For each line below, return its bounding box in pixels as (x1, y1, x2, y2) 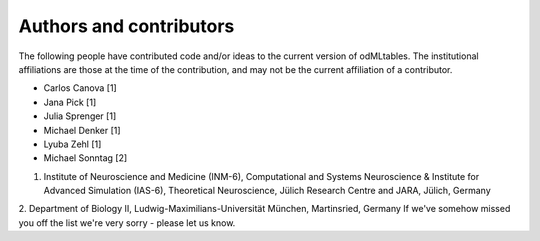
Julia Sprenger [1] (43, 110, 117, 122)
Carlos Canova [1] (43, 82, 117, 94)
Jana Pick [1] (43, 96, 97, 108)
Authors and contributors (18, 15, 235, 37)
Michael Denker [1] (43, 124, 121, 136)
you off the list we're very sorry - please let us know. (18, 216, 236, 229)
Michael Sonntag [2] (43, 152, 128, 164)
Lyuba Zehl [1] (43, 138, 102, 150)
